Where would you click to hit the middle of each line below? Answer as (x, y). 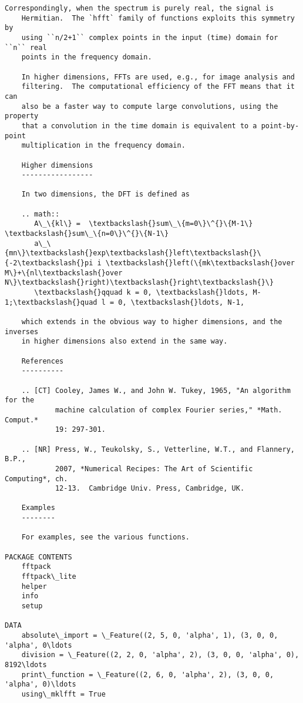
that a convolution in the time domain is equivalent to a (139, 126)
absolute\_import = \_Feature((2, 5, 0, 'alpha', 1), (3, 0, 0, (150, 635)
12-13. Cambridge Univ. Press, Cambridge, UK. (150, 489)
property (22, 116)
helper (34, 586)
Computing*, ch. (36, 479)
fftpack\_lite (49, 577)
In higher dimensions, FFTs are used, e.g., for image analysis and (158, 77)
